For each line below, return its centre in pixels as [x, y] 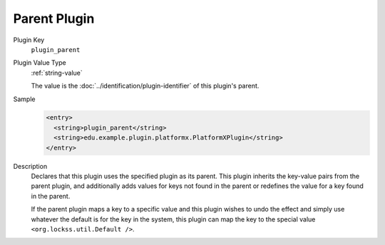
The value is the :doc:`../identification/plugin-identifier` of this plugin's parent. [145, 86]
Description [30, 166]
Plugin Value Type [40, 63]
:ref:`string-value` [57, 73]
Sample [24, 99]
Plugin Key [29, 40]
